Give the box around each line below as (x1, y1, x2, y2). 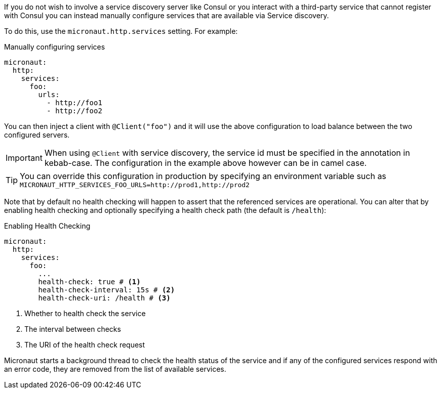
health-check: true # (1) (38, 278, 141, 286)
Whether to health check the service (24, 309, 146, 318)
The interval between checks (24, 325, 121, 333)
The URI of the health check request (24, 340, 145, 349)
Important (6, 153, 43, 163)
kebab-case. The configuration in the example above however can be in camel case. (44, 158, 367, 168)
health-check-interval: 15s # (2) (38, 286, 175, 294)
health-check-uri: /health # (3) (38, 294, 171, 302)
